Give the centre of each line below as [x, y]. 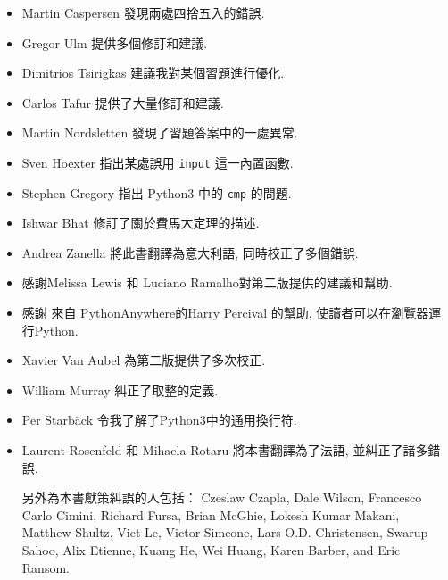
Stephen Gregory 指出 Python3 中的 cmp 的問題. [157, 192]
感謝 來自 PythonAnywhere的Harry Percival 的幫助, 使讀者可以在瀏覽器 [225, 313]
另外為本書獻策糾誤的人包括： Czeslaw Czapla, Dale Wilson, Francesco [222, 497]
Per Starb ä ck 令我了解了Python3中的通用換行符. [159, 420]
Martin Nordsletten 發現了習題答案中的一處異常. [160, 133]
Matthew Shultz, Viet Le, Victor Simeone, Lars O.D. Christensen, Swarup [225, 532]
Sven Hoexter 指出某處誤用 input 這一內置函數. [158, 162]
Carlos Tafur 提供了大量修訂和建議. [123, 102]
